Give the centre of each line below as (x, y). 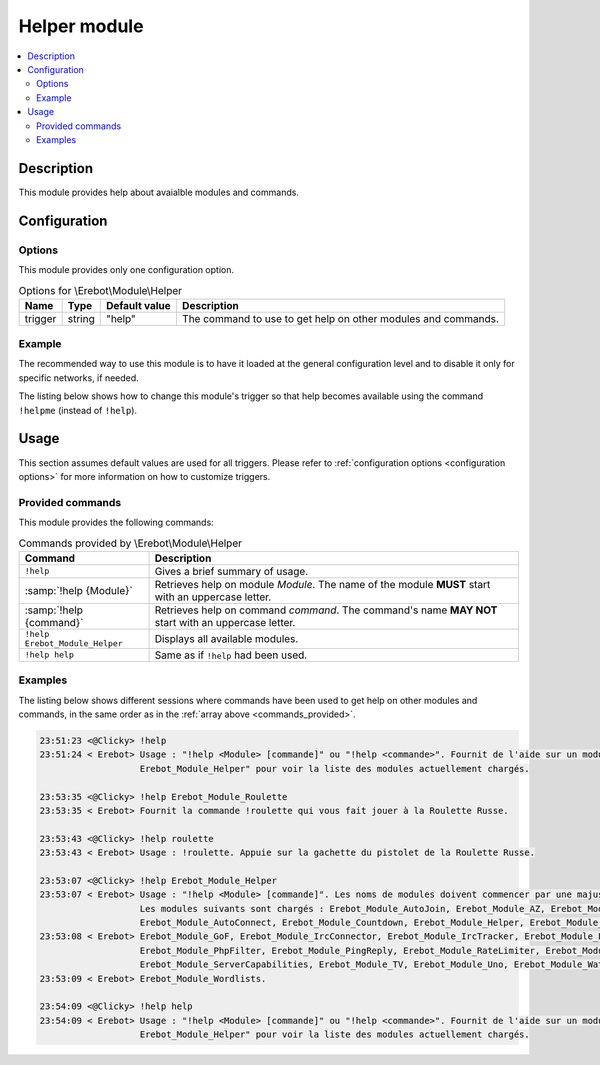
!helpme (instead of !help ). (78, 410)
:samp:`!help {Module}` (79, 590)
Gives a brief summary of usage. (231, 571)
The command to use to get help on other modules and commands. (340, 318)
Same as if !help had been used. (231, 655)
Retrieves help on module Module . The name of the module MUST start (322, 584)
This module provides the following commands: (116, 522)
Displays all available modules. (226, 638)
